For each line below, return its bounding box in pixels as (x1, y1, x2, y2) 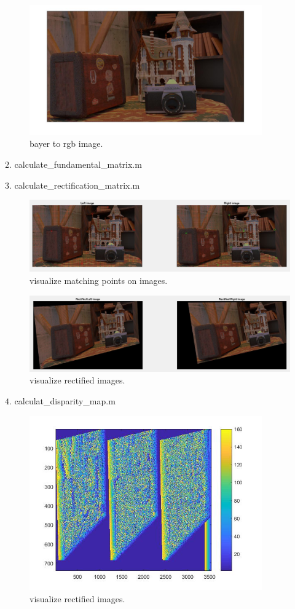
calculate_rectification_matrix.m (14, 178, 140, 191)
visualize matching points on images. (29, 273, 168, 286)
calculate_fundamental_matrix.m (14, 158, 142, 171)
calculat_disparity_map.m (14, 394, 116, 407)
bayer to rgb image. (29, 137, 103, 150)
